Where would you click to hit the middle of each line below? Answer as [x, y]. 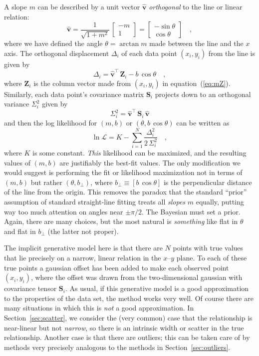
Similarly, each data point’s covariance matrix [74, 94]
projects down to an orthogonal [203, 94]
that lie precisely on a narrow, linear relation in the [83, 257]
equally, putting [220, 202]
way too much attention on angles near [64, 211]
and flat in [20, 231]
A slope [15, 6]
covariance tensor [30, 288]
